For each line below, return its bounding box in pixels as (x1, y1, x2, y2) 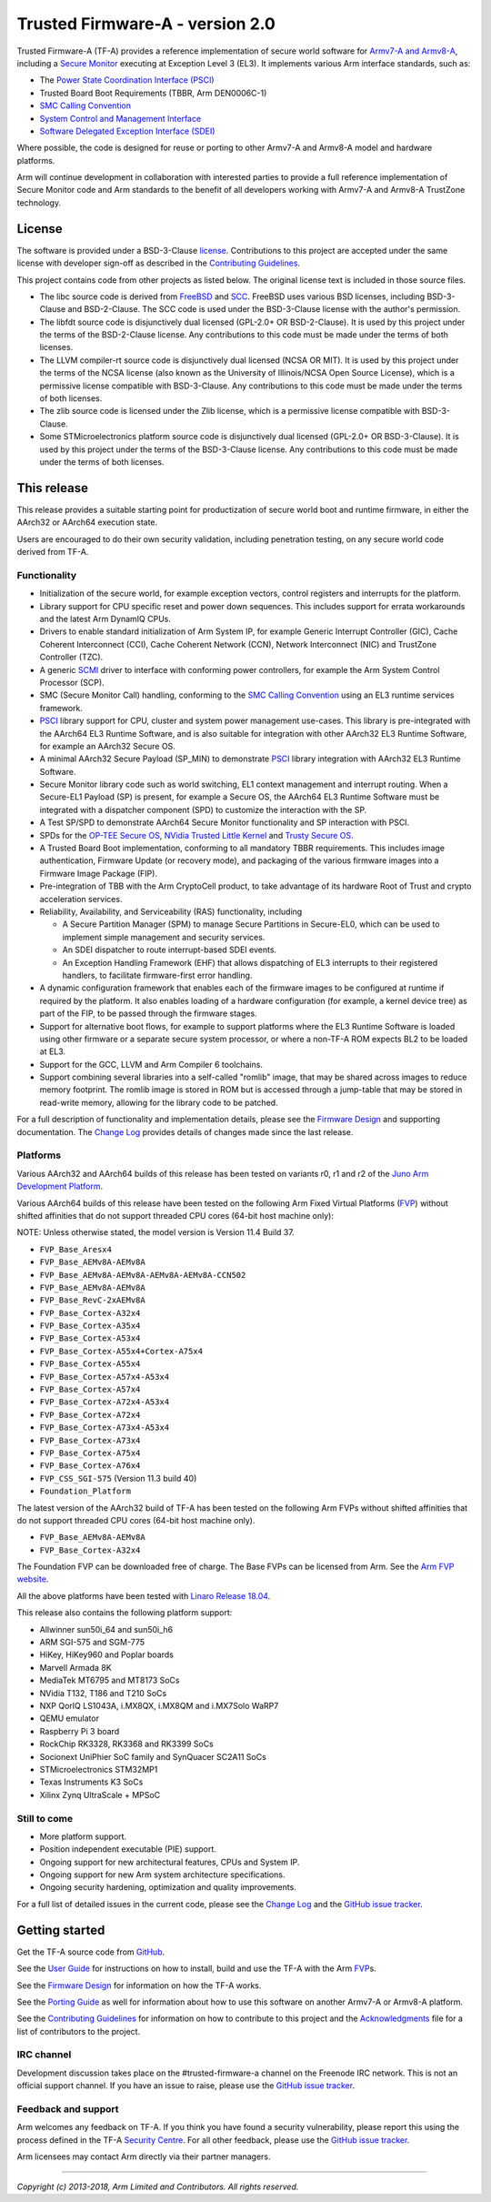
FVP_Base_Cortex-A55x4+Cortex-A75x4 (39, 1346, 204, 1356)
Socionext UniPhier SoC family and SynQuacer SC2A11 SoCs (39, 1751, 267, 1762)
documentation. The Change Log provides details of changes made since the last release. (16, 1126, 354, 1137)
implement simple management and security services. (62, 931, 266, 942)
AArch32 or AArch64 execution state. (16, 517, 158, 528)
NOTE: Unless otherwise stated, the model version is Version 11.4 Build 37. (16, 1227, 295, 1238)
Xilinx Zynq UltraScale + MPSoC (39, 1789, 161, 1800)
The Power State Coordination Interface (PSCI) (39, 75, 215, 85)
